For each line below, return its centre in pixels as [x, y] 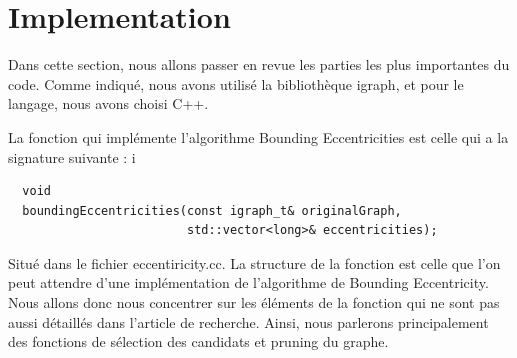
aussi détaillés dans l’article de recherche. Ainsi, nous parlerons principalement [248, 321]
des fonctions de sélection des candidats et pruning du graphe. [198, 341]
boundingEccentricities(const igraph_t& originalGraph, [212, 210]
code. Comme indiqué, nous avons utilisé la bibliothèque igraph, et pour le [236, 83]
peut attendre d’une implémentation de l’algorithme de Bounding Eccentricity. [248, 282]
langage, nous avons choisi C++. [108, 103]
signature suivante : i [72, 156]
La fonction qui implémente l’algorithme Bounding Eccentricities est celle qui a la [258, 136]
